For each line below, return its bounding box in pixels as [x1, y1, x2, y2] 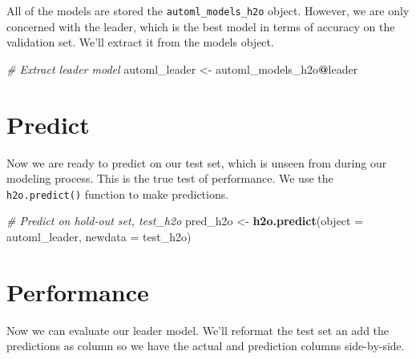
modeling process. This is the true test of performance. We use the [6, 170, 333, 187]
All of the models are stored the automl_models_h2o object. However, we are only [6, 2, 410, 18]
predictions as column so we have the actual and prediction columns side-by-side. [6, 337, 405, 354]
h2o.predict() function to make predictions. [6, 185, 229, 202]
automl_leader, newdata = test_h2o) [6, 228, 192, 244]
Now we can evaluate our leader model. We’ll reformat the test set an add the [6, 321, 390, 338]
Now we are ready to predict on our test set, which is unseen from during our [6, 154, 387, 171]
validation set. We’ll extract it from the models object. [6, 34, 274, 50]
